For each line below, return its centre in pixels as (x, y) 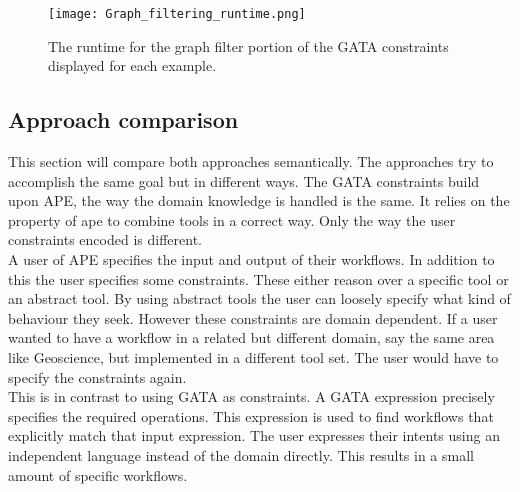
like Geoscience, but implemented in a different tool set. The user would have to (253, 356)
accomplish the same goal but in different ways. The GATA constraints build (244, 180)
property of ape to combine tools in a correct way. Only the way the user (232, 219)
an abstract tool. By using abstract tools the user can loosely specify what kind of (259, 298)
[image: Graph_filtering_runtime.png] (177, 14)
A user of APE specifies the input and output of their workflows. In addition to (251, 259)
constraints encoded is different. (105, 239)
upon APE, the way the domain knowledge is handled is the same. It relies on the (259, 200)
